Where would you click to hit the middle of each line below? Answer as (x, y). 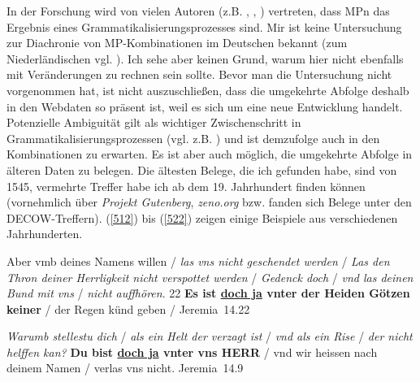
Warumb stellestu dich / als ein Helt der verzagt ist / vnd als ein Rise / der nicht (210, 336)
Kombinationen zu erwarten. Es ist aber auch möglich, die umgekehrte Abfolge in (210, 154)
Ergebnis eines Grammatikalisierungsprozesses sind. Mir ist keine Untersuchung (204, 26)
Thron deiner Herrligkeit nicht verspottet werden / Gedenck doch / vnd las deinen (210, 277)
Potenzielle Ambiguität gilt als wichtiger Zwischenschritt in (154, 122)
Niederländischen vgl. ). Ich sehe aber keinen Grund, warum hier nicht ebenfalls (205, 58)
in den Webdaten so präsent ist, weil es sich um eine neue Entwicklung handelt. (205, 106)
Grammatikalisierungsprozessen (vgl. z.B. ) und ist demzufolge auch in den (193, 138)
